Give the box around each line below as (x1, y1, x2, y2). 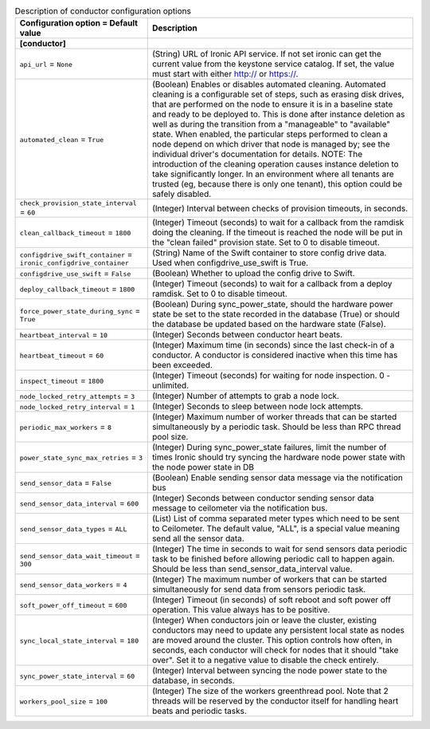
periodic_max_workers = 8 (19, 421, 111, 432)
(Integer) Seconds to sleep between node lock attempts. (151, 401, 364, 412)
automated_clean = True (19, 134, 104, 145)
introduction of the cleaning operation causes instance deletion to (151, 159, 399, 170)
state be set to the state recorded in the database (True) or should (151, 309, 400, 320)
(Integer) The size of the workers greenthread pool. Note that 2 (151, 686, 389, 697)
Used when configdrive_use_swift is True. (151, 258, 309, 269)
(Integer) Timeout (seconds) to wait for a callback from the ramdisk (151, 217, 405, 228)
